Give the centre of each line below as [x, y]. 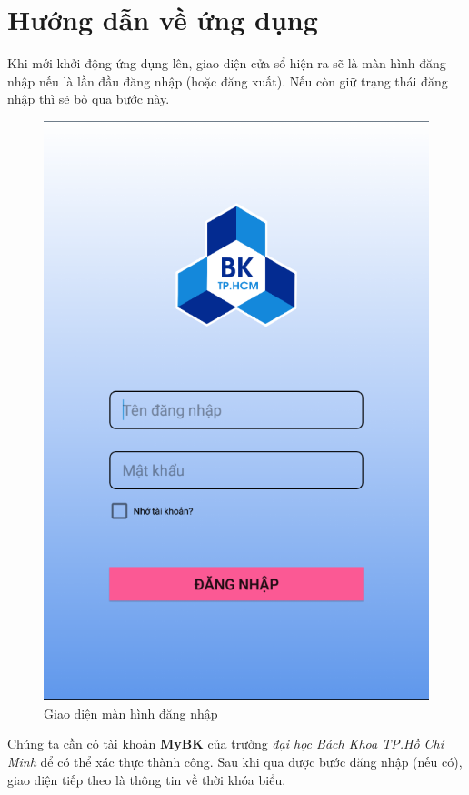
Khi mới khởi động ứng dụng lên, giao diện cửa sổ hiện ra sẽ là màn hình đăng [227, 63]
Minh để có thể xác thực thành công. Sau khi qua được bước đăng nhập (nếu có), [235, 762]
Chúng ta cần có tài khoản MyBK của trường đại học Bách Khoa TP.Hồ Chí [226, 744]
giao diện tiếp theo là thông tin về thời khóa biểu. [147, 779]
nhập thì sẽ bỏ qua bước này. [89, 99]
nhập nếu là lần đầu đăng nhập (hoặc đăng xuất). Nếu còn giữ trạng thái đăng [228, 81]
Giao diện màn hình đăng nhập [131, 713]
